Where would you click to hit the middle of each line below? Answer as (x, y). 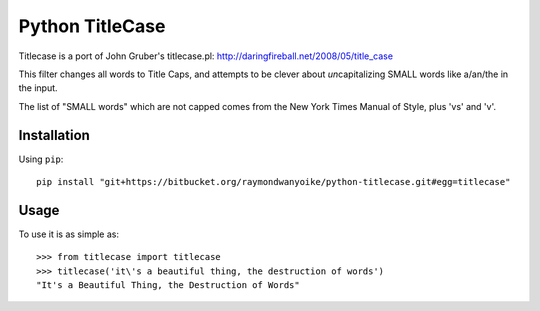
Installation (54, 135)
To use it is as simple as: (69, 234)
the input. (38, 88)
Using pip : (41, 159)
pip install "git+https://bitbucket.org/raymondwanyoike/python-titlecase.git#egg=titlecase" (273, 182)
